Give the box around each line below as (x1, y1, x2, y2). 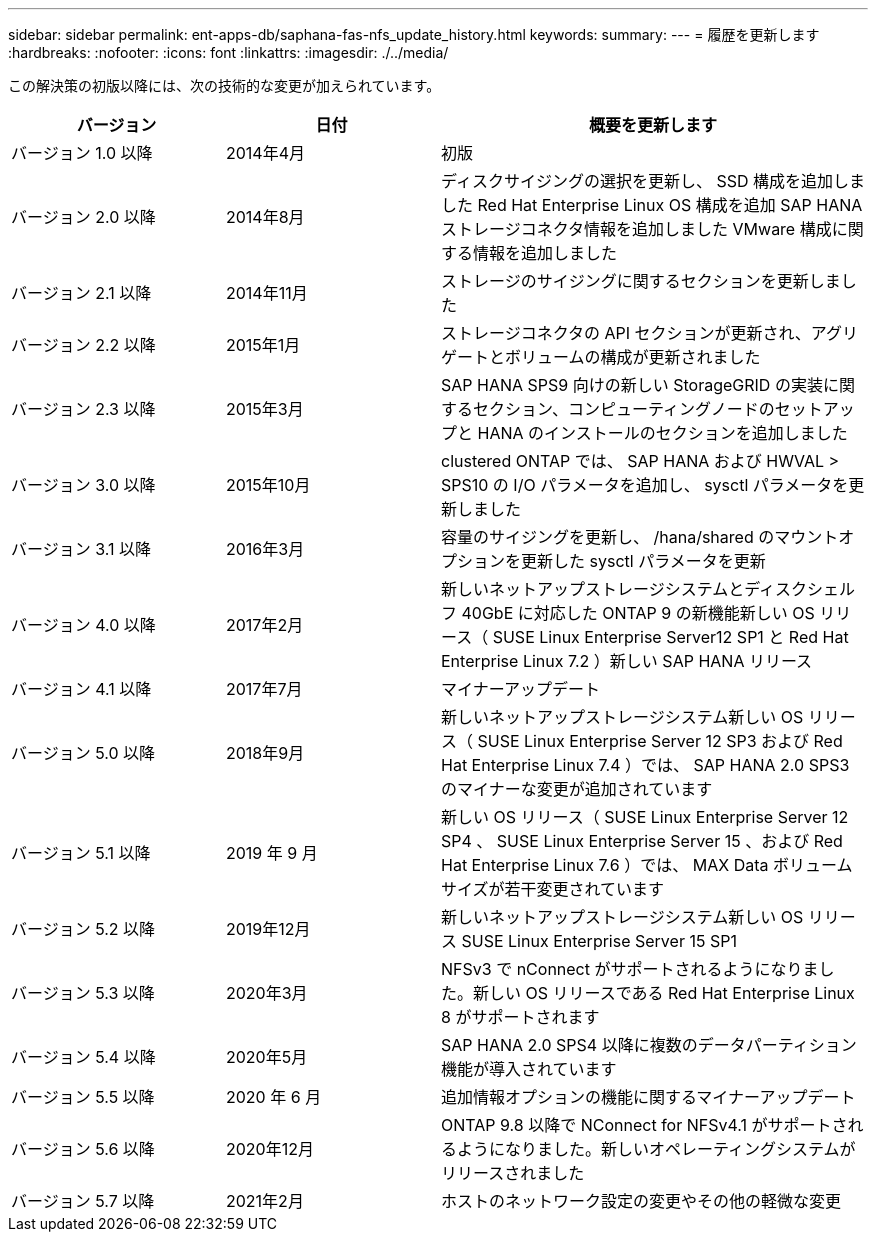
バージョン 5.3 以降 (11, 983, 155, 1003)
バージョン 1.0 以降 (11, 143, 153, 163)
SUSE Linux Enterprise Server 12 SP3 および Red (477, 731, 843, 751)
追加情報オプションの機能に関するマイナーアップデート (441, 1087, 856, 1107)
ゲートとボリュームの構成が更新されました (441, 347, 761, 367)
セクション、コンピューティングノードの (473, 399, 775, 419)
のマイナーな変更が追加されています (441, 779, 713, 799)
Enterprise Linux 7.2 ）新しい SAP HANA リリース (441, 651, 813, 671)
